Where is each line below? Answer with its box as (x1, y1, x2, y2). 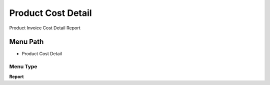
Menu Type (9, 63, 37, 70)
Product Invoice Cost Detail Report (9, 25, 81, 31)
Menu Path (9, 38, 44, 46)
